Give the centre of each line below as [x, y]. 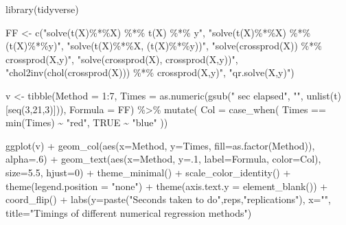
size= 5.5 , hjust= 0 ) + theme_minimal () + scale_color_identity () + [148, 172]
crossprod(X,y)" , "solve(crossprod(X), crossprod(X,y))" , [122, 59]
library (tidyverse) [42, 9]
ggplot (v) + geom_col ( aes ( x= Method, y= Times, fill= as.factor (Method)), [160, 145]
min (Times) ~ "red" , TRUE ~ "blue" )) [87, 122]
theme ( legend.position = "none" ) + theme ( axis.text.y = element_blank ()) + [167, 186]
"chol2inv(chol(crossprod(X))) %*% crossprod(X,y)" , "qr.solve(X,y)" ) [150, 72]
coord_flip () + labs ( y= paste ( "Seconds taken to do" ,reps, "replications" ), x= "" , [168, 199]
